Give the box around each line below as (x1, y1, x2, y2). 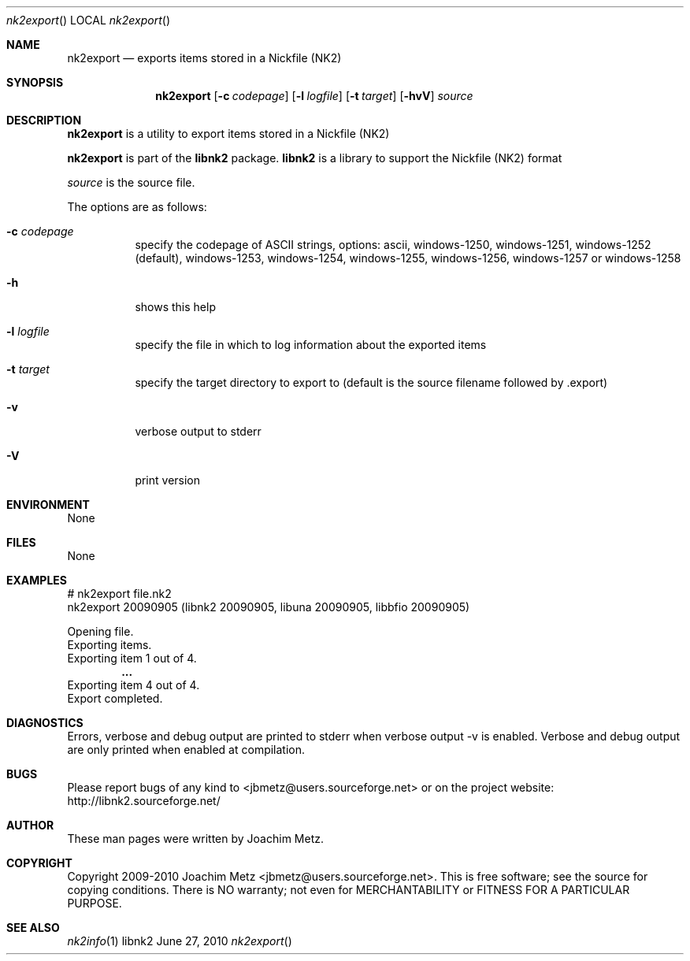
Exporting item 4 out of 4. (67, 678, 200, 692)
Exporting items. (67, 638, 152, 651)
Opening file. (67, 625, 134, 638)
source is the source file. (67, 176, 195, 189)
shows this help (135, 300, 216, 314)
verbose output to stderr (135, 425, 262, 438)
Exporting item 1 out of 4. (67, 651, 197, 665)
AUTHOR (6, 818, 54, 832)
